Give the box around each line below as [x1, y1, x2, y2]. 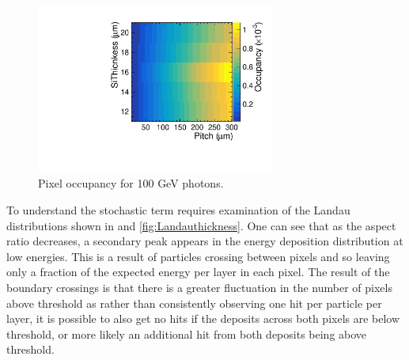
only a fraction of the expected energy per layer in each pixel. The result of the [6, 263, 390, 280]
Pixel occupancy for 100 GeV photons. [38, 175, 224, 191]
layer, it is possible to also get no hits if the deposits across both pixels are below [6, 310, 400, 327]
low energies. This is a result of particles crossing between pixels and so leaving [6, 248, 390, 264]
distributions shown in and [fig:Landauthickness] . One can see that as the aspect [6, 217, 396, 233]
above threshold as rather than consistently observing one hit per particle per [6, 294, 382, 311]
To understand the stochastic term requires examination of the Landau [6, 201, 350, 218]
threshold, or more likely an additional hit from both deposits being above [6, 325, 367, 342]
